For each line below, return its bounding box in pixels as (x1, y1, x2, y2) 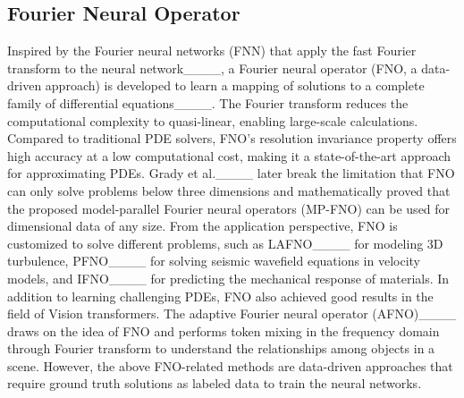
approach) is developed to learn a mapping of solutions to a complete (45, 76, 425, 95)
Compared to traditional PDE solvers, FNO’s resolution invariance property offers (7, 129, 457, 148)
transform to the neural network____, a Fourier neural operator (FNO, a (7, 58, 418, 77)
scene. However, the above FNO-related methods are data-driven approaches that (7, 356, 453, 375)
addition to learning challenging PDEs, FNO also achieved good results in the (7, 286, 434, 305)
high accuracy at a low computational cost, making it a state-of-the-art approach (7, 146, 451, 165)
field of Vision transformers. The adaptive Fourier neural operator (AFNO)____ (7, 304, 457, 323)
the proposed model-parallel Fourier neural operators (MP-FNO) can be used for (7, 199, 451, 217)
